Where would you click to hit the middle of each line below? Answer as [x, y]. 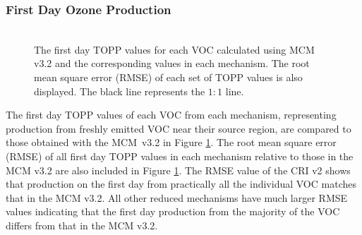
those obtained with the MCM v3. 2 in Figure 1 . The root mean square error [171, 142]
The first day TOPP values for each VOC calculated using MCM [174, 49]
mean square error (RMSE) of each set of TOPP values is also [168, 77]
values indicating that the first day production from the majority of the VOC [173, 211]
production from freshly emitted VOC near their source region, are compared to [179, 128]
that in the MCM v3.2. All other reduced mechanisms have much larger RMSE [177, 197]
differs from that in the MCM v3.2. [82, 225]
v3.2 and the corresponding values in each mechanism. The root [172, 63]
